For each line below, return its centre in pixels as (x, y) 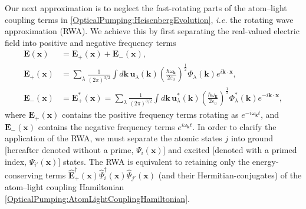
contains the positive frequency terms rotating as (150, 115)
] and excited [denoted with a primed (230, 150)
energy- (265, 161)
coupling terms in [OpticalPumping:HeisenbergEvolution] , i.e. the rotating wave (149, 19)
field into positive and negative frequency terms (91, 42)
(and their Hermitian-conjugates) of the (230, 175)
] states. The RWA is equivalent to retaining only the (154, 161)
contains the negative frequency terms (106, 126)
